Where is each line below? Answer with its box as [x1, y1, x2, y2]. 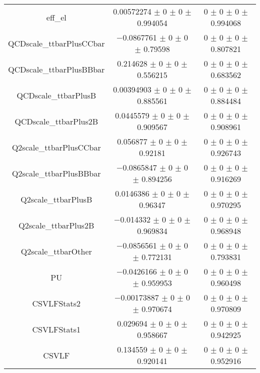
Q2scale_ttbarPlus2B [18, 219, 94, 231]
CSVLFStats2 [32, 297, 81, 309]
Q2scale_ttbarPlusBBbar [12, 167, 101, 179]
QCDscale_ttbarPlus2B [14, 115, 98, 127]
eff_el [46, 11, 66, 23]
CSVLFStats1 [32, 323, 81, 335]
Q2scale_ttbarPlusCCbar [11, 141, 101, 153]
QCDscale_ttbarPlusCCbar [8, 37, 105, 49]
